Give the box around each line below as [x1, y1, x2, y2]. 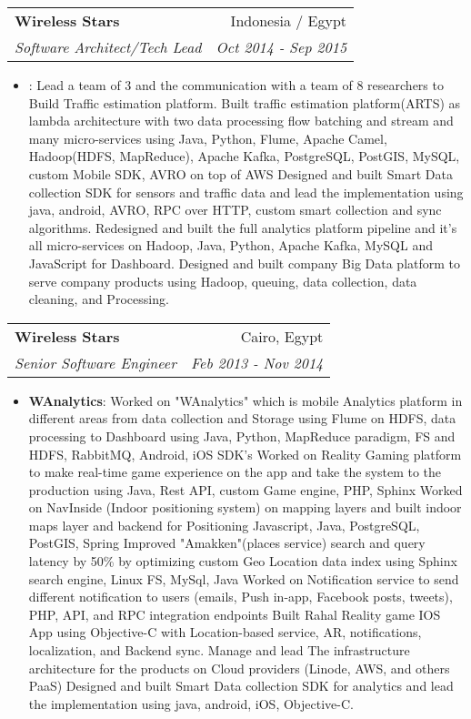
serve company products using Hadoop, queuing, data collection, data [28, 271, 417, 290]
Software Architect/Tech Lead [15, 36, 202, 57]
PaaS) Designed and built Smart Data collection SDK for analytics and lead [28, 676, 454, 695]
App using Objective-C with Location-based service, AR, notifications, [28, 623, 422, 642]
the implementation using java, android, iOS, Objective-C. [28, 694, 354, 713]
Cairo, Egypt [240, 325, 324, 347]
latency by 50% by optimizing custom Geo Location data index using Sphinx [28, 552, 457, 571]
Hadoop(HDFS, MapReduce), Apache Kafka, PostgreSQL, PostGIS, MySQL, [28, 147, 460, 166]
